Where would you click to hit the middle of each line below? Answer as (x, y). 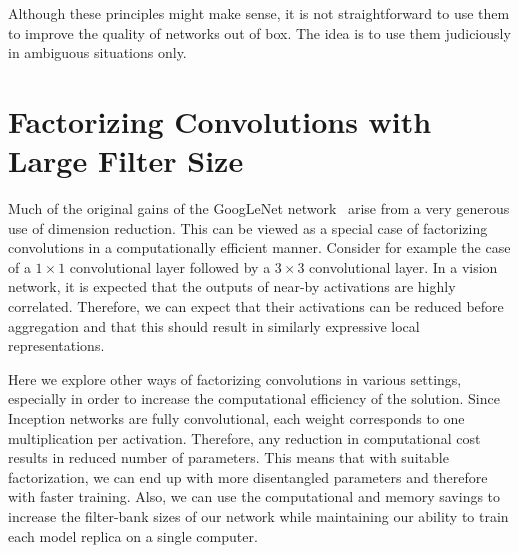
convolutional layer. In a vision (403, 266)
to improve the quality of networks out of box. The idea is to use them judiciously (259, 32)
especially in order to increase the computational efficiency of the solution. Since (254, 398)
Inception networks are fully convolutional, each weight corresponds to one (236, 418)
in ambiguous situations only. (97, 52)
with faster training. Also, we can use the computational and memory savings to (254, 496)
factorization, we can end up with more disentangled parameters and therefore (248, 476)
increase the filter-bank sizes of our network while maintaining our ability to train (258, 516)
